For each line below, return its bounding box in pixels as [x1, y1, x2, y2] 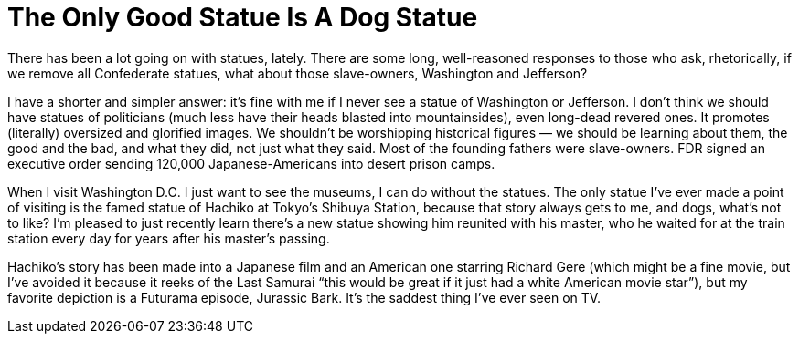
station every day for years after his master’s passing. [7, 230, 330, 246]
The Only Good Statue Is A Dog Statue [7, 2, 478, 33]
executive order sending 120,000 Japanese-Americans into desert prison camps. [7, 155, 495, 171]
